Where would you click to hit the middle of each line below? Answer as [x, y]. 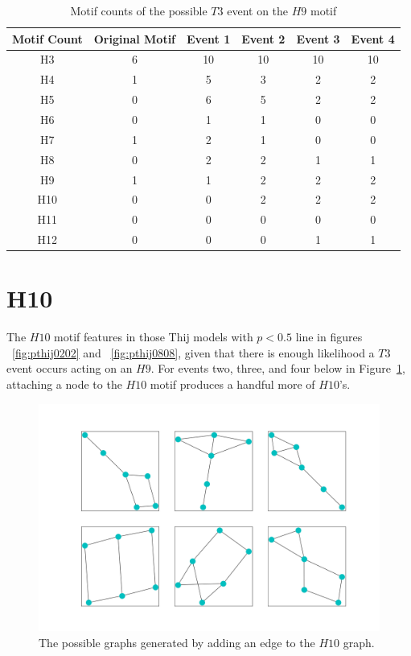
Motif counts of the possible [139, 10]
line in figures [329, 337]
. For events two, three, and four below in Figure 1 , [278, 368]
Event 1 [209, 38]
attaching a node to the [64, 384]
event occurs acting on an [70, 368]
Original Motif [135, 38]
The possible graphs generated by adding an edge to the [177, 642]
